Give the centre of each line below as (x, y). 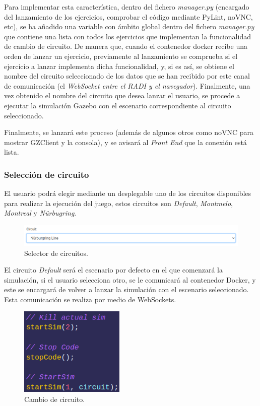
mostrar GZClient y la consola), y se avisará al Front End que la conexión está (125, 142)
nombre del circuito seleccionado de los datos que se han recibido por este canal (127, 76)
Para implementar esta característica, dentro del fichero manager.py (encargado (127, 7)
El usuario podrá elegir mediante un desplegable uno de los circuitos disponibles (128, 193)
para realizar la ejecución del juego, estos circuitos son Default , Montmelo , (118, 203)
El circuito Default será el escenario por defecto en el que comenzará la (113, 270)
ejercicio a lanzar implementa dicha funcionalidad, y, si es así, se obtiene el (119, 66)
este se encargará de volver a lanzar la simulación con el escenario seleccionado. (126, 289)
